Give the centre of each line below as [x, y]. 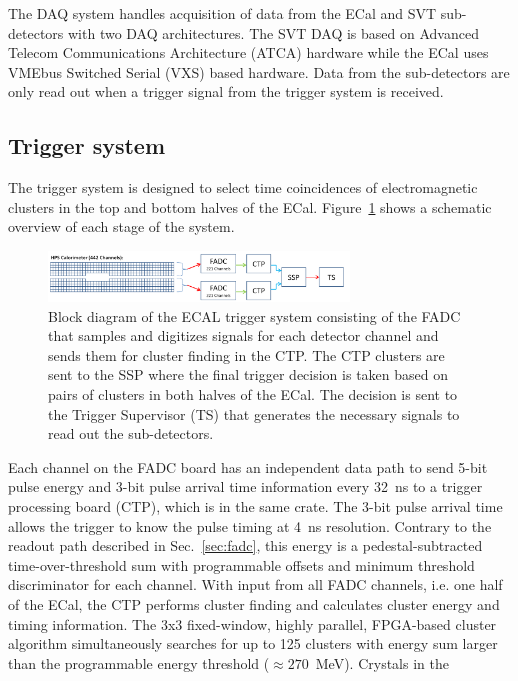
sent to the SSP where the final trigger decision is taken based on [248, 374]
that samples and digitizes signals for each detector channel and [243, 335]
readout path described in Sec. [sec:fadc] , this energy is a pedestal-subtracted [245, 545]
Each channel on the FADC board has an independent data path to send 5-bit [248, 466]
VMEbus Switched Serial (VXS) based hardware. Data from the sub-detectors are [259, 71]
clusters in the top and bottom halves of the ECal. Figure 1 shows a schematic [250, 206]
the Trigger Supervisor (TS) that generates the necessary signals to [254, 413]
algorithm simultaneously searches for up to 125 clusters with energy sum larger [253, 643]
